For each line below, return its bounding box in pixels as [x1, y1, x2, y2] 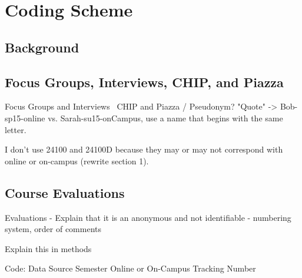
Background [5, 38, 79, 56]
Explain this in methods [5, 242, 92, 254]
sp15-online [5, 111, 45, 124]
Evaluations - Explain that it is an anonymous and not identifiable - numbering [5, 211, 291, 223]
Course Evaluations [5, 183, 125, 201]
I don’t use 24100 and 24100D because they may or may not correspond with [5, 143, 283, 155]
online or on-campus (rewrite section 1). [5, 154, 149, 167]
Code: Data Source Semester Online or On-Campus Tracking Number [5, 262, 256, 274]
